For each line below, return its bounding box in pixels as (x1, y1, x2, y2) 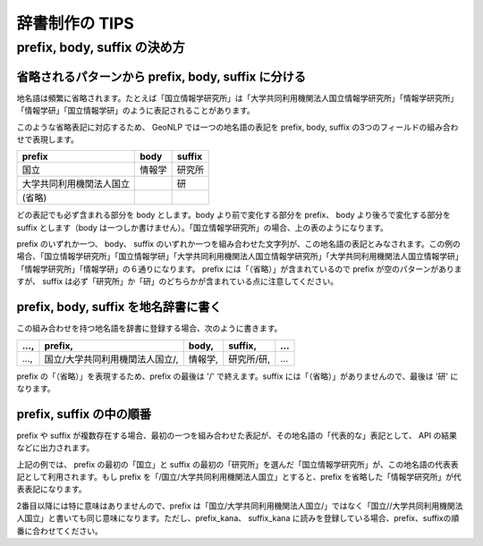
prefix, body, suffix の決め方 (16, 39, 185, 55)
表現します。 (31, 134, 80, 145)
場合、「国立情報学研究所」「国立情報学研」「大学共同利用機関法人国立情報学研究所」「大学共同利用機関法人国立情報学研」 (16, 251, 463, 262)
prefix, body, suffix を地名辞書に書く (16, 299, 222, 315)
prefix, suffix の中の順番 (16, 407, 152, 422)
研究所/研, (228, 353, 271, 365)
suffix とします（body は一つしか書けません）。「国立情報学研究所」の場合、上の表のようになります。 (16, 222, 389, 232)
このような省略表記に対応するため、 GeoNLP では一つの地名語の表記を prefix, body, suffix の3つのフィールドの (16, 122, 428, 132)
